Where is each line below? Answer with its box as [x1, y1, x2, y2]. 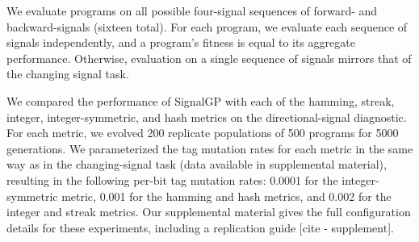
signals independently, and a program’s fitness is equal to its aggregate [6, 34, 355, 51]
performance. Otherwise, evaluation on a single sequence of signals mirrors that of [6, 49, 412, 66]
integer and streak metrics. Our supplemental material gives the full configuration [6, 203, 411, 220]
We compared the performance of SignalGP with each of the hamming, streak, [6, 92, 395, 109]
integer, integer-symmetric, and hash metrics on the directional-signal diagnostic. [6, 108, 407, 125]
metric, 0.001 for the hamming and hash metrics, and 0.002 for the [61, 187, 392, 204]
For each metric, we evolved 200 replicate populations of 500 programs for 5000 [6, 124, 399, 141]
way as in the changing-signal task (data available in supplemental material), [6, 156, 387, 173]
